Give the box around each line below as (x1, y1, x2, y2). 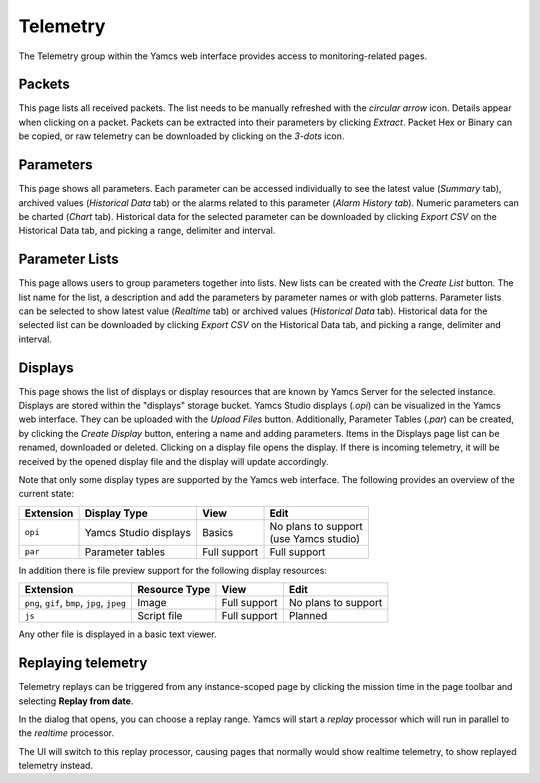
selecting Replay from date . (18, 695, 134, 707)
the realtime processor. (18, 727, 115, 739)
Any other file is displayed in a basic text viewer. (18, 628, 217, 640)
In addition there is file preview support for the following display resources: (18, 564, 327, 576)
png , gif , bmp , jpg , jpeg (24, 596, 127, 610)
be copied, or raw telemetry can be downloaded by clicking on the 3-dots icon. (18, 130, 345, 142)
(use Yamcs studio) (269, 531, 360, 545)
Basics (201, 525, 234, 539)
